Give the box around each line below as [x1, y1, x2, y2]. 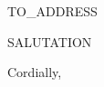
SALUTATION [7, 32, 92, 51]
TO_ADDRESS [7, 2, 98, 20]
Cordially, [7, 63, 62, 82]
